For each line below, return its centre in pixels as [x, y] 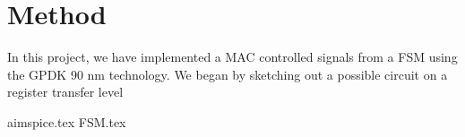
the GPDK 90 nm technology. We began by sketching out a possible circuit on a [228, 74]
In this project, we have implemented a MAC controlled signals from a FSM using [232, 57]
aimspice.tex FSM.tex [67, 121]
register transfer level [65, 92]
